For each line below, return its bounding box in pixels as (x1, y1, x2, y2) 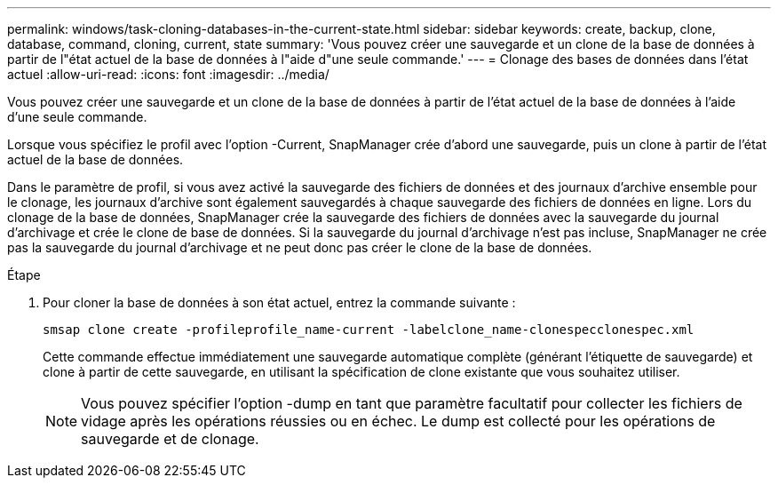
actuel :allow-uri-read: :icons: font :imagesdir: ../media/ (7, 67, 329, 82)
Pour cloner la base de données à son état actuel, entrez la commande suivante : (43, 295, 516, 310)
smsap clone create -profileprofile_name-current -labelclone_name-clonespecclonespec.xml (43, 322, 695, 337)
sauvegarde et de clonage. (81, 430, 259, 448)
